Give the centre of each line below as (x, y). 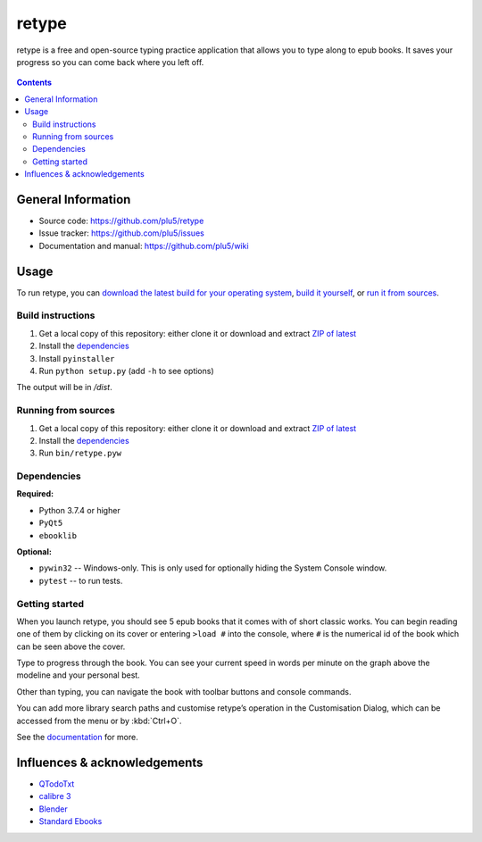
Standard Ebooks (71, 821)
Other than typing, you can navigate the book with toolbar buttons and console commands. (184, 691)
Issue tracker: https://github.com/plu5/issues (121, 233)
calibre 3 (55, 796)
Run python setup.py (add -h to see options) (126, 371)
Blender (53, 809)
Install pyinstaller (77, 358)
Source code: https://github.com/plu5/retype (121, 221)
